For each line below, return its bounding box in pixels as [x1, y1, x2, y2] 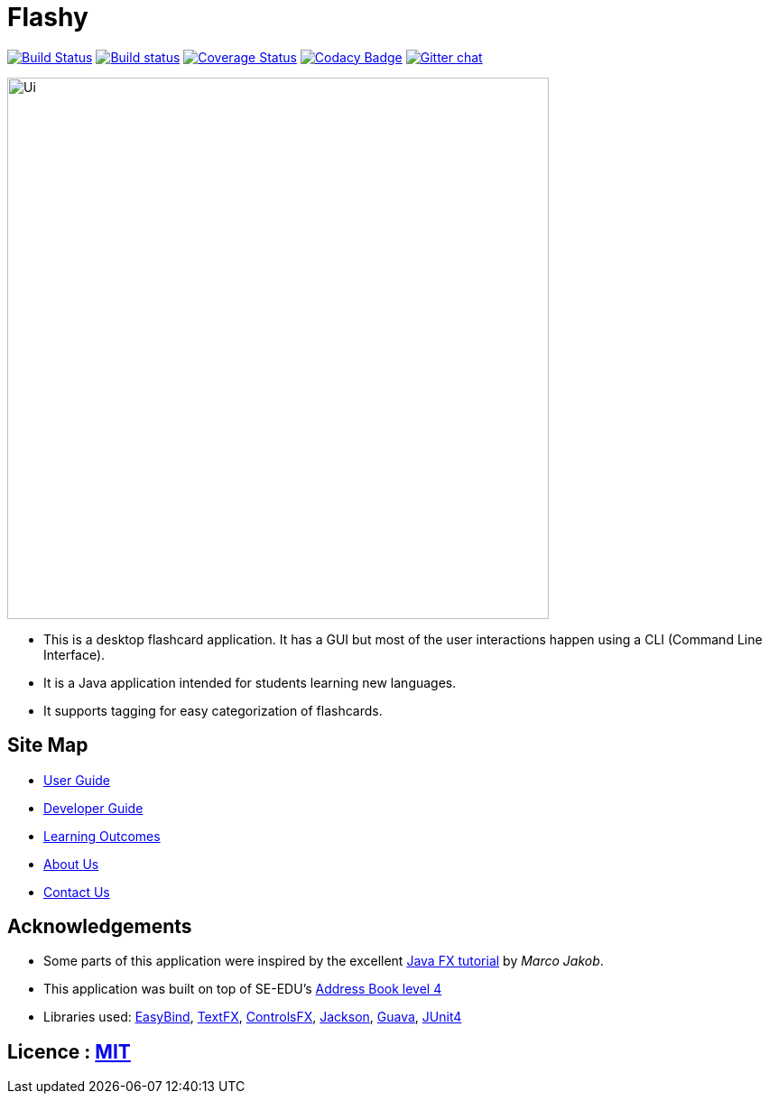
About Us [43, 856, 99, 872]
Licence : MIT [7, 1040, 131, 1063]
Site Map [7, 734, 88, 757]
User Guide [43, 772, 111, 788]
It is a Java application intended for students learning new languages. [43, 674, 457, 690]
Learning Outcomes [43, 828, 161, 844]
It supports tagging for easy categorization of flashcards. [43, 702, 383, 718]
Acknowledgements [7, 915, 192, 939]
